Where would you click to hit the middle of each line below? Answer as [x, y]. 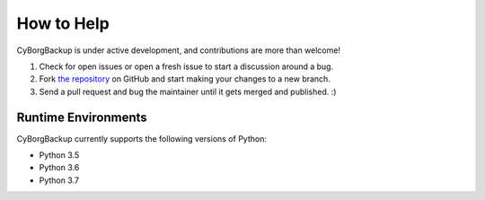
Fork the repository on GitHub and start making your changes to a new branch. [185, 79]
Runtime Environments [82, 117]
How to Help [63, 23]
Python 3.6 [59, 168]
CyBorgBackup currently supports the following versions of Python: [141, 138]
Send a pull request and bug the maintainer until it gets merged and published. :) [188, 91]
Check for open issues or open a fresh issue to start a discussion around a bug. [186, 66]
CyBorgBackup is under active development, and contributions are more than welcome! [179, 50]
